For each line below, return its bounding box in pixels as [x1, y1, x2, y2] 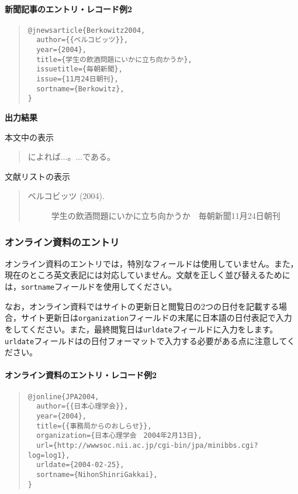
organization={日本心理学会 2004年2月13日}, [36, 431, 202, 440]
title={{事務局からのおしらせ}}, [36, 421, 152, 430]
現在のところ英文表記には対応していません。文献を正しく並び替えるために [5, 269, 290, 281]
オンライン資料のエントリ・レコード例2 [5, 369, 157, 381]
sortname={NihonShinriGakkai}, [36, 470, 158, 479]
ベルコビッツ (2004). [27, 190, 105, 202]
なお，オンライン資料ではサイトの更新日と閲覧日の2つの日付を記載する [5, 300, 279, 312]
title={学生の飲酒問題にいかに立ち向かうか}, [36, 55, 192, 64]
